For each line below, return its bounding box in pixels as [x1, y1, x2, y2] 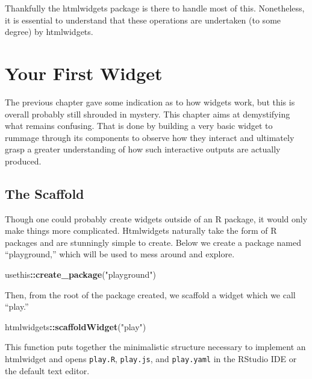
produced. [5, 154, 42, 167]
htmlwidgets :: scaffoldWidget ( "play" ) [5, 320, 146, 333]
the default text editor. [5, 364, 90, 377]
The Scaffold [5, 184, 84, 202]
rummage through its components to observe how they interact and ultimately [5, 131, 295, 143]
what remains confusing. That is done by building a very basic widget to [5, 119, 273, 132]
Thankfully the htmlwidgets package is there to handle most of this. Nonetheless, [5, 2, 305, 14]
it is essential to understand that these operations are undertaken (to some [5, 13, 281, 26]
